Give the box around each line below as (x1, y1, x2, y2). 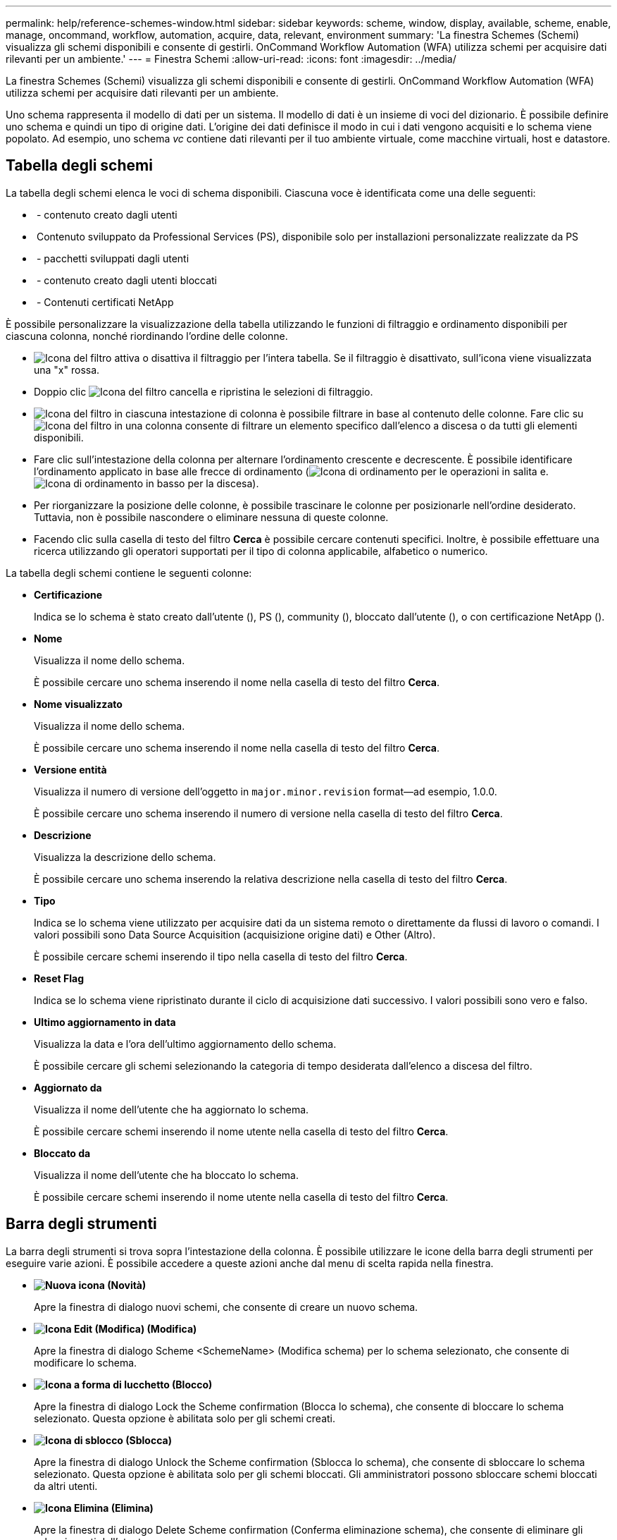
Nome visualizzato (34, 697, 123, 710)
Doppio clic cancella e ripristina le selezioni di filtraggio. (34, 385, 373, 398)
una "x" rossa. (34, 363, 100, 376)
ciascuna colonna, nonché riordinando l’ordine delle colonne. (6, 329, 288, 342)
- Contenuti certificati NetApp (36, 295, 174, 308)
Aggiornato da (34, 1081, 102, 1094)
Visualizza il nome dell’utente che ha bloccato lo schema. (34, 1168, 299, 1181)
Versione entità (34, 763, 107, 776)
